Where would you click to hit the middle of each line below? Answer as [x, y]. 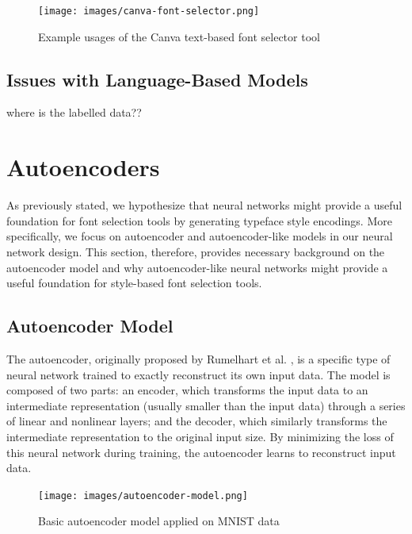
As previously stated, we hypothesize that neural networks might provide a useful [204, 205]
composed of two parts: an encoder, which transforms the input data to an [187, 390]
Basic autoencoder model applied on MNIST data [159, 521]
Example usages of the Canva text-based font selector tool [179, 36]
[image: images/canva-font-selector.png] [149, 11]
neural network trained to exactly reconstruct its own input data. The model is [198, 374]
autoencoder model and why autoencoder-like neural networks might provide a [197, 267]
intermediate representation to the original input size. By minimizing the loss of [200, 436]
